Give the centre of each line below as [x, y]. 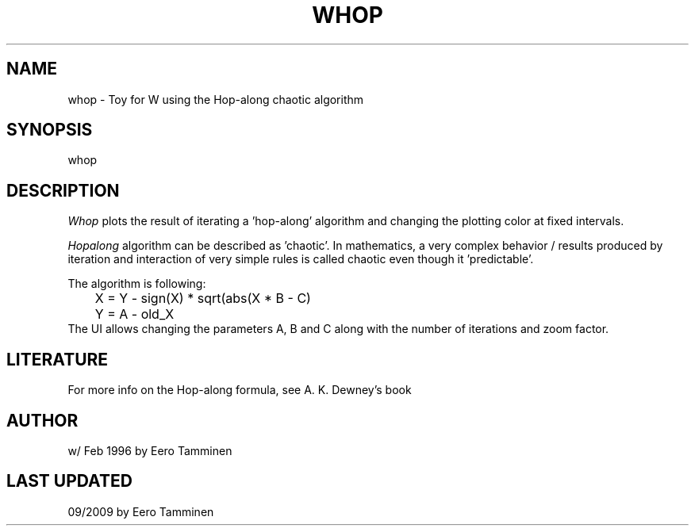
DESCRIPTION [63, 190]
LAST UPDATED [69, 481]
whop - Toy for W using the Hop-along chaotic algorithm [216, 99]
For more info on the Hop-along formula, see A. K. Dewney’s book [240, 390]
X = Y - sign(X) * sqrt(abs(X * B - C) [203, 299]
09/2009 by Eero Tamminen [141, 511]
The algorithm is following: [137, 284]
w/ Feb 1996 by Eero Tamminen [150, 450]
